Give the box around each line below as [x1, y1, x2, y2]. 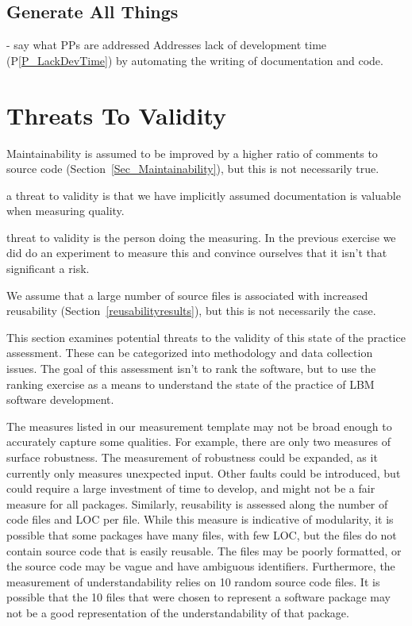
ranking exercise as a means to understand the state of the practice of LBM [6, 375, 375, 392]
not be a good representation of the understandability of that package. [6, 604, 349, 620]
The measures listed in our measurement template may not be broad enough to [6, 417, 392, 434]
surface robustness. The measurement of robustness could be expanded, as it [6, 449, 378, 466]
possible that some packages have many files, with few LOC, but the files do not [6, 526, 397, 543]
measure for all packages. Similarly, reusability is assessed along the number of [6, 495, 388, 512]
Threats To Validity [6, 98, 227, 131]
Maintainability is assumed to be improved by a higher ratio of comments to [6, 144, 378, 161]
